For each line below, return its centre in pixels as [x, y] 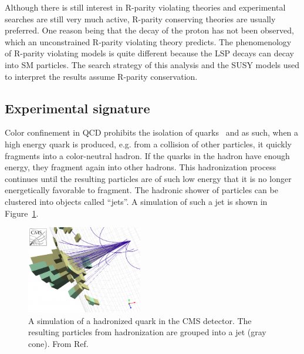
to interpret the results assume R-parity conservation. [101, 76]
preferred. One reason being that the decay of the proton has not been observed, [149, 30]
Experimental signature [77, 108]
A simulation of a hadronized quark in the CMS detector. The [140, 320]
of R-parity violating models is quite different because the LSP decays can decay [149, 53]
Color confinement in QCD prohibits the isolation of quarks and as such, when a [152, 132]
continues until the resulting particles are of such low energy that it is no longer [148, 178]
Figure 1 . [22, 213]
